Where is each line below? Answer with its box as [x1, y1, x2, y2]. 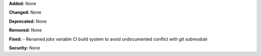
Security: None [9, 45, 40, 51]
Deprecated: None [9, 18, 47, 24]
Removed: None [9, 27, 42, 33]
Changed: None [9, 10, 41, 15]
